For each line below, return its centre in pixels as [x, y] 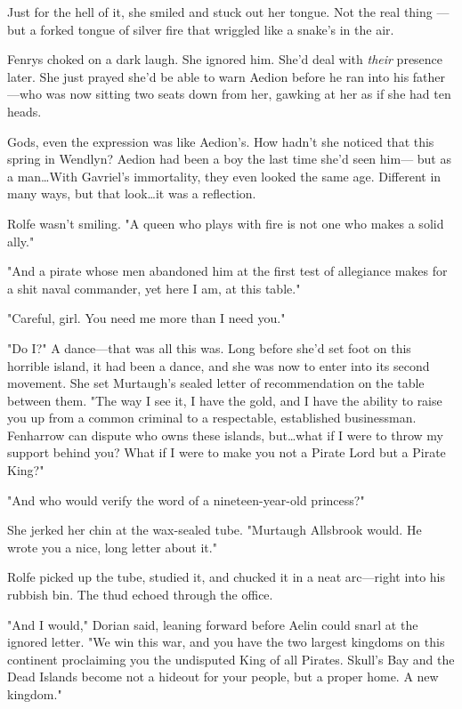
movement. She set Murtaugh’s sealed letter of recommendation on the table [216, 383]
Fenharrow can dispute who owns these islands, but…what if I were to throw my [225, 435]
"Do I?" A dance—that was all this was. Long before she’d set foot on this [209, 347]
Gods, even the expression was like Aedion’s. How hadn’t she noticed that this [221, 141]
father [429, 76]
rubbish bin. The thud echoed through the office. [140, 595]
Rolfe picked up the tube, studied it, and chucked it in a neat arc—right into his [227, 577]
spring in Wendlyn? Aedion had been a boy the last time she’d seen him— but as [229, 159]
